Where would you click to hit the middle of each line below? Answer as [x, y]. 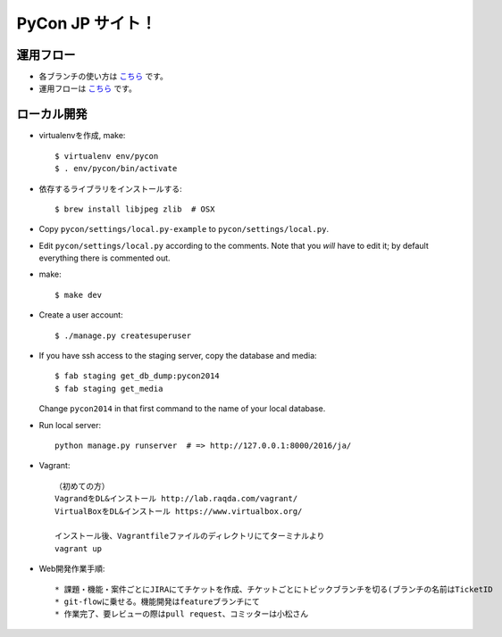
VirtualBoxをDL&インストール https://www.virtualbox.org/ [179, 511]
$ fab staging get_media [109, 389]
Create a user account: [81, 315]
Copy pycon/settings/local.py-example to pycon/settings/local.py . [184, 229]
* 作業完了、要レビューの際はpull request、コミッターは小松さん [182, 614]
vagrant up [79, 548]
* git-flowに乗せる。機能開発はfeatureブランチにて [158, 601]
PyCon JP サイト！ [87, 23]
